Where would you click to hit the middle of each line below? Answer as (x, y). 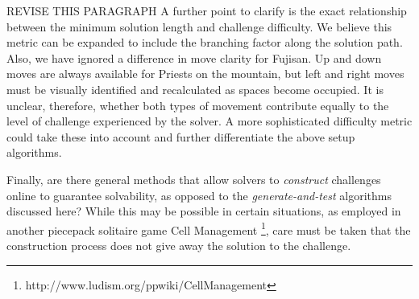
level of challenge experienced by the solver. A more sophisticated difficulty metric (209, 121)
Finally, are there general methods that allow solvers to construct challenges (194, 179)
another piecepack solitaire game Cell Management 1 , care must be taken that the (209, 228)
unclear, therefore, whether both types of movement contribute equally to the (198, 105)
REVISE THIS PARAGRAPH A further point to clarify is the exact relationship (207, 10)
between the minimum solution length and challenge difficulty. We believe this (199, 26)
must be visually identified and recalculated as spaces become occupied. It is (195, 89)
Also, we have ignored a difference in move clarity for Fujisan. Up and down (194, 57)
